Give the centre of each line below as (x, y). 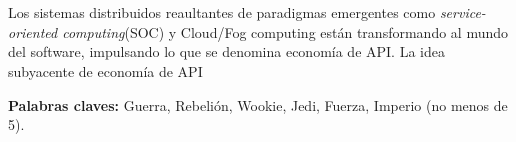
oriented (33, 31)
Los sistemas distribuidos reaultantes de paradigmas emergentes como (222, 12)
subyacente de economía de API (105, 70)
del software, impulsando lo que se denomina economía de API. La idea (226, 51)
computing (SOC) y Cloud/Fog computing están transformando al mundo (285, 31)
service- (462, 12)
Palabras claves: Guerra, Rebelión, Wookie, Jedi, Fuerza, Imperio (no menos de (258, 104)
